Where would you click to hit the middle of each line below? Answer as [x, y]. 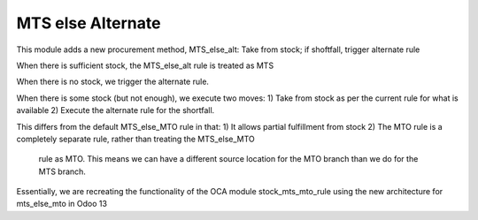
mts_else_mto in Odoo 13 [62, 204]
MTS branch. [62, 171]
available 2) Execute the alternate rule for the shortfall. [116, 110]
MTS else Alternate [89, 23]
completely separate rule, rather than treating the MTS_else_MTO [136, 139]
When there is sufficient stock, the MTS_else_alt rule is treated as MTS [145, 65]
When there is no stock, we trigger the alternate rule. [113, 82]
